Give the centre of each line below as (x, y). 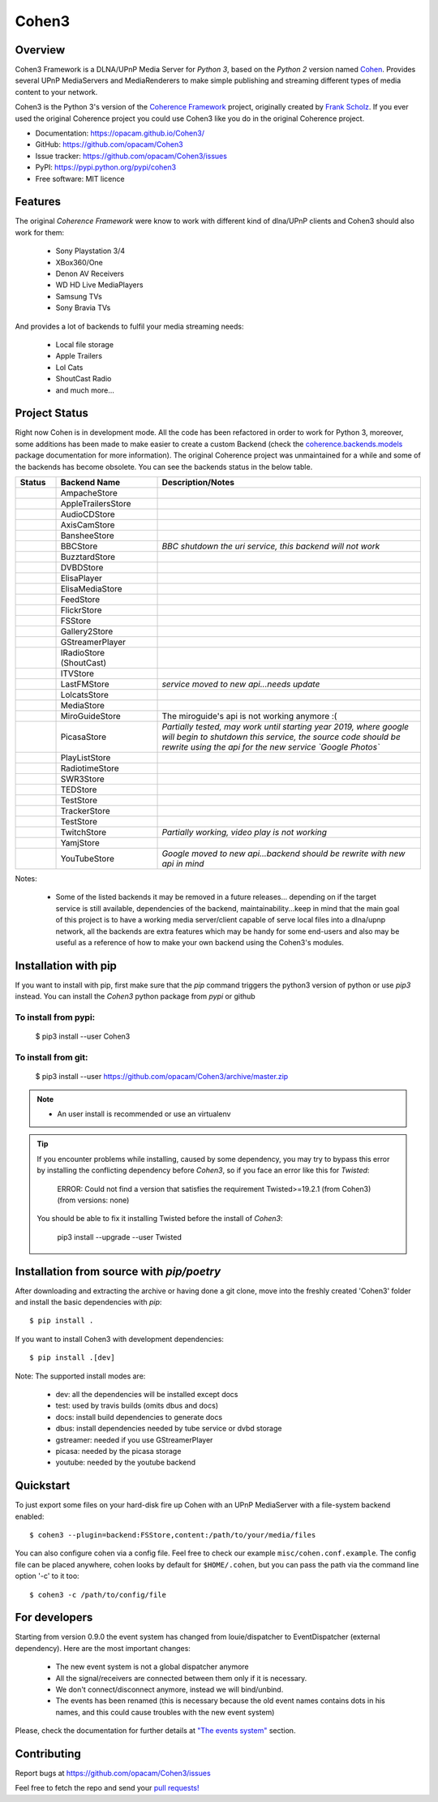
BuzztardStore (88, 557)
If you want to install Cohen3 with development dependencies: (120, 1339)
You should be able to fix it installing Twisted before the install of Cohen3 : (160, 1219)
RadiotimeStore (90, 768)
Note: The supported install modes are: (80, 1376)
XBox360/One (79, 262)
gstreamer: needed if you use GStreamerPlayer (134, 1439)
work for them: (40, 232)
